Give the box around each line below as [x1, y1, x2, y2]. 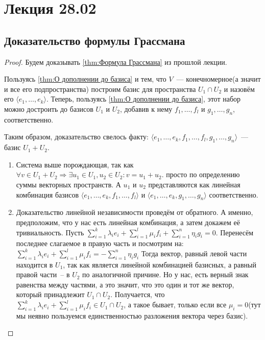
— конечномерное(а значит [176, 74, 261, 84]
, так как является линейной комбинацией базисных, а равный [63, 259, 257, 270]
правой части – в [16, 269, 70, 280]
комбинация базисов [16, 189, 79, 200]
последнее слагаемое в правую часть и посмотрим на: [16, 238, 184, 249]
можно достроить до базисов [4, 103, 93, 114]
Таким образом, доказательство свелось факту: [4, 131, 149, 142]
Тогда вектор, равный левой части [141, 248, 247, 258]
